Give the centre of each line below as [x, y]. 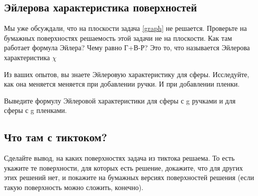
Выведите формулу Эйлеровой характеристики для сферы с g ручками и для [120, 100]
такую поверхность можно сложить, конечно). [74, 187]
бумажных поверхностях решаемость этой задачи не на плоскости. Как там [118, 38]
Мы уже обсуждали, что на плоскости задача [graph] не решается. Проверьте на [126, 28]
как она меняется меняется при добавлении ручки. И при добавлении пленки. [122, 84]
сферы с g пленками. [36, 110]
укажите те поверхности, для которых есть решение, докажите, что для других [124, 167]
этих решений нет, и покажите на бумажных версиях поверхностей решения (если [129, 177]
